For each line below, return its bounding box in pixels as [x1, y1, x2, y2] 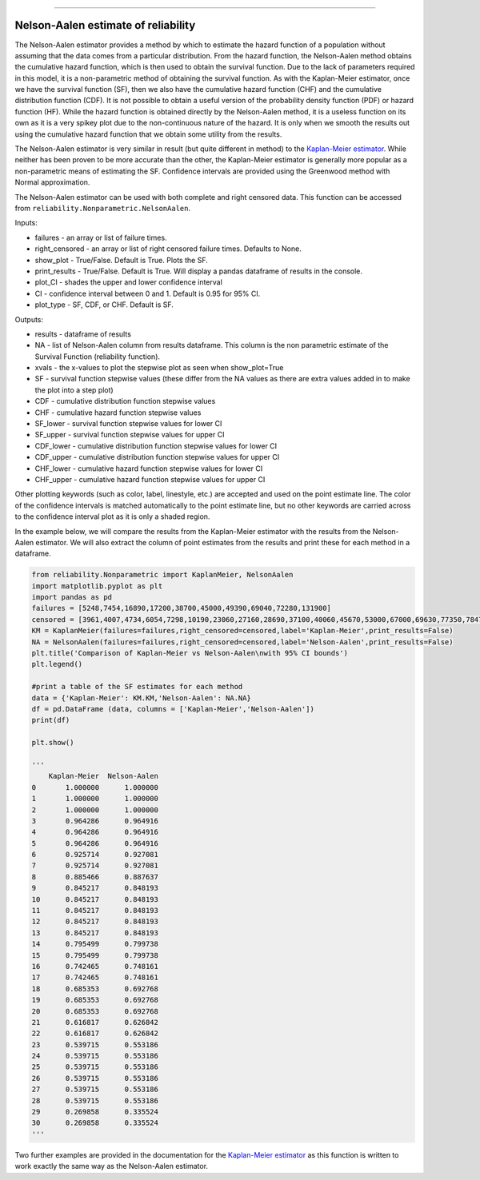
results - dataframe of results [34, 329, 132, 339]
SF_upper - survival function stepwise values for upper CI [34, 430, 225, 440]
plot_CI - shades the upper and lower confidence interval [34, 277, 223, 287]
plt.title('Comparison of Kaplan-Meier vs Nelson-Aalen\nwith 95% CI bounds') [31, 648, 348, 658]
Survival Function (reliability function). [34, 352, 160, 361]
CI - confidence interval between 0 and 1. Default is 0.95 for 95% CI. [34, 289, 261, 298]
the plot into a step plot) [34, 385, 114, 395]
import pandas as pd [31, 592, 112, 602]
